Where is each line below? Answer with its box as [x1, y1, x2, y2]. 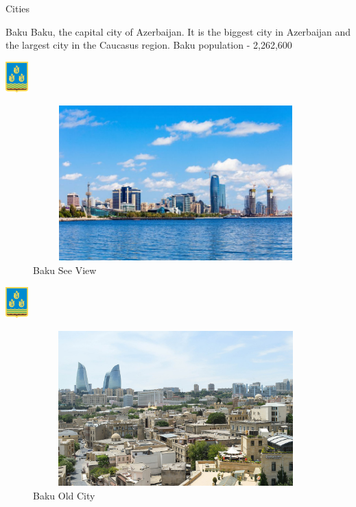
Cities [5, 1, 30, 15]
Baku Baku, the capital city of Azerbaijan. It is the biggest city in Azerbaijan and [5, 24, 351, 38]
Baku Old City [33, 488, 95, 502]
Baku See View [33, 263, 97, 277]
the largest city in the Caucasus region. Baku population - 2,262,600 [5, 38, 292, 52]
